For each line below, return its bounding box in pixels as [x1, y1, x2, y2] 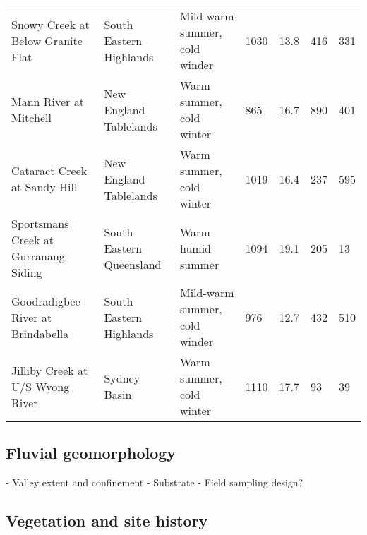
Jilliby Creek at [11, 361, 88, 378]
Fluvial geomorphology [6, 442, 176, 464]
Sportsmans [11, 215, 69, 232]
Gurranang [11, 248, 65, 264]
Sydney [104, 370, 140, 386]
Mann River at [11, 93, 84, 109]
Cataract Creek [11, 162, 88, 179]
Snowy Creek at [11, 16, 90, 32]
